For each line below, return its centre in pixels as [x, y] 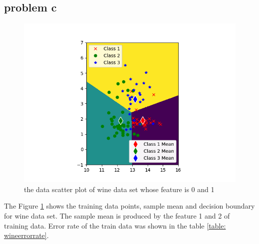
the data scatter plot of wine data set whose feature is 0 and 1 [119, 189]
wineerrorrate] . [26, 235]
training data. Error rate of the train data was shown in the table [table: [115, 225]
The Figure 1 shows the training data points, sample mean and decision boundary [129, 206]
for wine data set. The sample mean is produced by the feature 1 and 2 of [117, 215]
